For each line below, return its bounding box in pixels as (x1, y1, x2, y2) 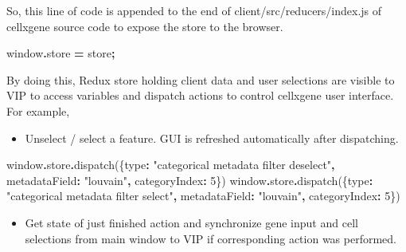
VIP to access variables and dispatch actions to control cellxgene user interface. (6, 87, 394, 104)
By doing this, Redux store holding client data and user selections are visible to (6, 71, 395, 88)
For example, (6, 102, 70, 119)
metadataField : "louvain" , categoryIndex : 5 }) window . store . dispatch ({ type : (6, 171, 373, 188)
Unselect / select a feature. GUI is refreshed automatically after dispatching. (25, 129, 399, 146)
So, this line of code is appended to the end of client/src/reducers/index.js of (6, 2, 382, 18)
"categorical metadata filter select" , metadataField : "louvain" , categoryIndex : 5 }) (6, 187, 400, 204)
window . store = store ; (6, 45, 115, 61)
